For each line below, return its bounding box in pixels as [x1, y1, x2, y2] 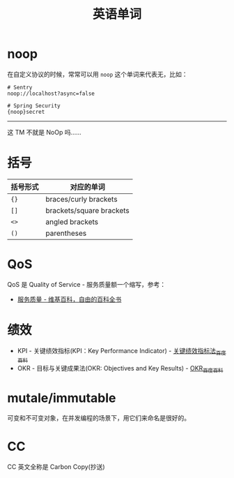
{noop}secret [7, 108, 45, 115]
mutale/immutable [7, 390, 116, 405]
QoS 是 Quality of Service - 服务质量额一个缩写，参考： [7, 280, 166, 288]
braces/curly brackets [45, 194, 118, 204]
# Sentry [7, 84, 33, 91]
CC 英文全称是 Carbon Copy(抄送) [7, 463, 106, 471]
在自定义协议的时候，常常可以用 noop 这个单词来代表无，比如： [7, 70, 188, 78]
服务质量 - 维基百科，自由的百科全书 [17, 294, 122, 304]
